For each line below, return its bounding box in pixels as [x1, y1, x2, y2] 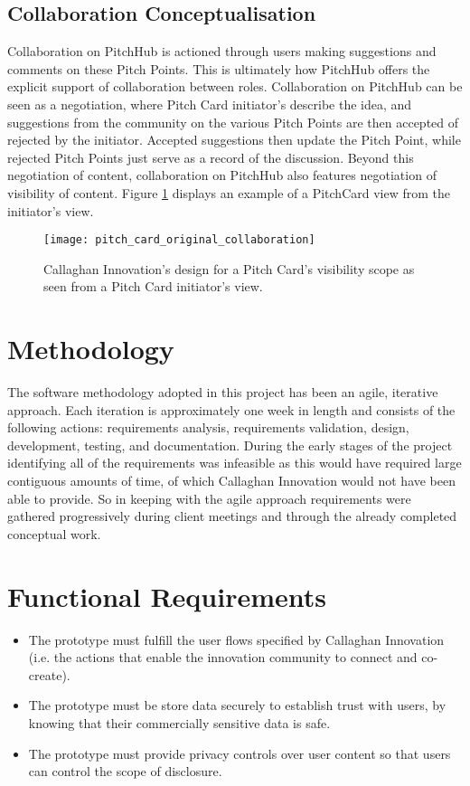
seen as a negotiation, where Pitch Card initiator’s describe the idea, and [7, 94, 412, 113]
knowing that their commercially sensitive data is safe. [28, 713, 331, 732]
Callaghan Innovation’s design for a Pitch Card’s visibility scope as [43, 259, 415, 278]
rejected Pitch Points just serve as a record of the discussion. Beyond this [7, 147, 414, 166]
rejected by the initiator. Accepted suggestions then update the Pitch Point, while [7, 130, 461, 149]
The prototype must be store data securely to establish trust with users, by [28, 696, 446, 715]
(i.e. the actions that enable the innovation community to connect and [28, 648, 418, 667]
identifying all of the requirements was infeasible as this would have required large [7, 453, 462, 472]
